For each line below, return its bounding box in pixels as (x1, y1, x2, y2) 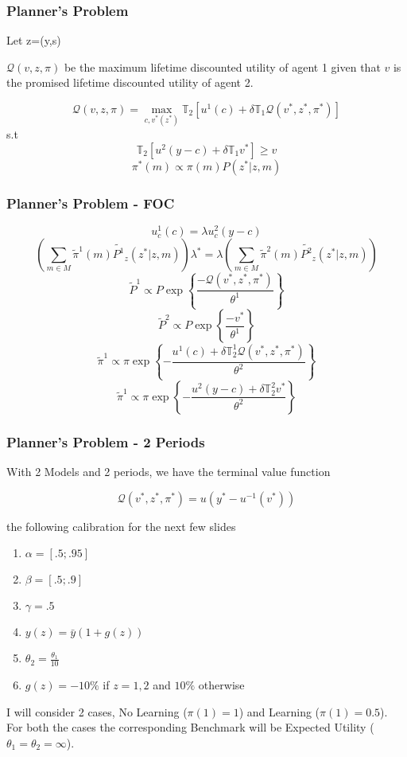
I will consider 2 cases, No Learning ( (6, 703, 188, 720)
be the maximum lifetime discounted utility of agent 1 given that (64, 58, 381, 75)
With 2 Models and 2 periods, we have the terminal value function (6, 463, 331, 480)
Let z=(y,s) (6, 32, 61, 49)
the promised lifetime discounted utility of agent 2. (6, 74, 254, 91)
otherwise (198, 677, 245, 693)
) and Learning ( (238, 703, 320, 720)
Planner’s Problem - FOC (6, 193, 175, 213)
